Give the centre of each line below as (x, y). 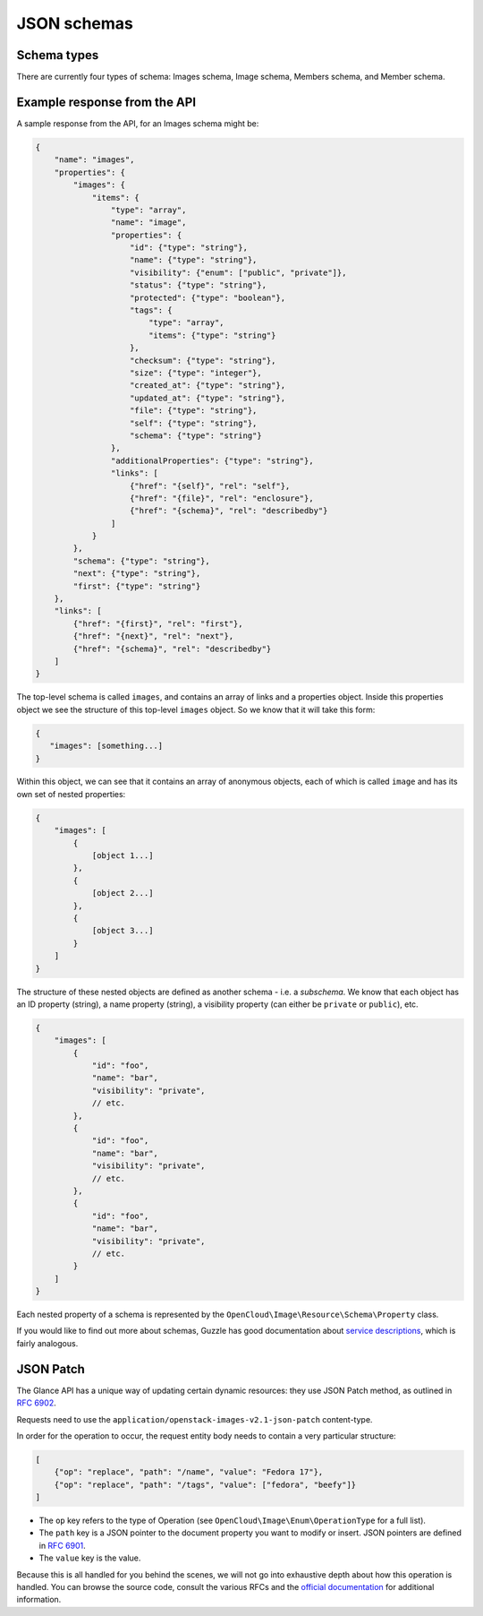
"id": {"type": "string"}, (189, 248)
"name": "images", (94, 160)
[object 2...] (123, 893)
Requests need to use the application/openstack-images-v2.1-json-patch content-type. (195, 1419)
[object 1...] (123, 856)
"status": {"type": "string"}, (199, 285)
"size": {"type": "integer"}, (196, 373)
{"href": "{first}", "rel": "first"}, (158, 623)
